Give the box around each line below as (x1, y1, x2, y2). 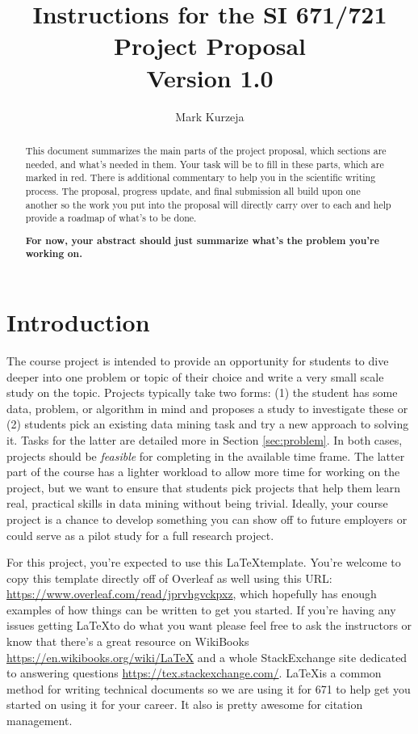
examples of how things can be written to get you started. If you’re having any (6, 601, 396, 618)
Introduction (6, 306, 150, 339)
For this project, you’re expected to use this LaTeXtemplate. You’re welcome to (6, 554, 401, 571)
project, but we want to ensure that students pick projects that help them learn (6, 479, 401, 496)
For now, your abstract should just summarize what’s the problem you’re (25, 233, 379, 247)
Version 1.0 (146, 61, 274, 94)
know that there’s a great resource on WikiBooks (6, 633, 249, 650)
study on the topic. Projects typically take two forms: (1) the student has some (6, 384, 398, 401)
